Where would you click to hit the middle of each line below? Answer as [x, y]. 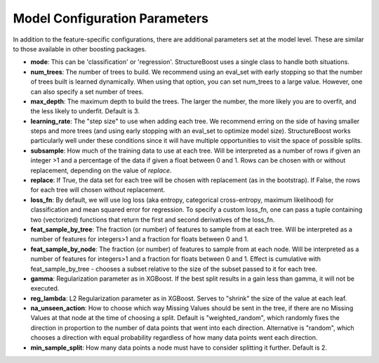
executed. [45, 288]
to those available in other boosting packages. [80, 49]
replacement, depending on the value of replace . [101, 170]
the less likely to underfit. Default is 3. [85, 111]
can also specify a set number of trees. [87, 91]
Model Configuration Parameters [111, 18]
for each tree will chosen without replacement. [98, 190]
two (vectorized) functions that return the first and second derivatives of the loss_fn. [153, 219]
